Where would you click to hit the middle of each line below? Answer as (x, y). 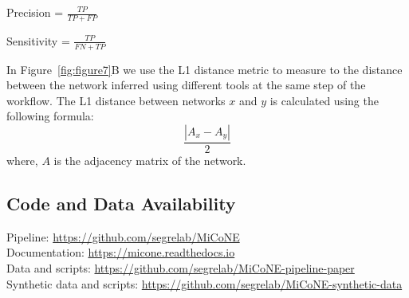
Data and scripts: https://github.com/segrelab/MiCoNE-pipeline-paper (181, 268)
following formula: (50, 116)
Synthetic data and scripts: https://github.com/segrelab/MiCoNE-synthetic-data (204, 283)
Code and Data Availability (121, 204)
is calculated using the (324, 100)
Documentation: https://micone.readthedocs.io (121, 252)
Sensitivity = (38, 40)
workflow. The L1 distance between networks (116, 100)
